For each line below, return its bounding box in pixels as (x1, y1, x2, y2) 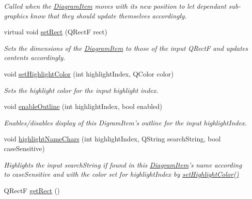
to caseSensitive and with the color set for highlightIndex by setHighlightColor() (4, 169, 239, 179)
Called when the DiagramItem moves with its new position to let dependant (4, 1, 226, 11)
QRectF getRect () (4, 185, 60, 195)
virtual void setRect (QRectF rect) (4, 27, 108, 37)
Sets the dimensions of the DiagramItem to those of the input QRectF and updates (4, 43, 248, 53)
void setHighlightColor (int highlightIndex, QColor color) (4, 68, 174, 78)
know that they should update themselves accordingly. (30, 10, 187, 20)
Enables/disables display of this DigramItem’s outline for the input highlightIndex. (4, 117, 247, 127)
